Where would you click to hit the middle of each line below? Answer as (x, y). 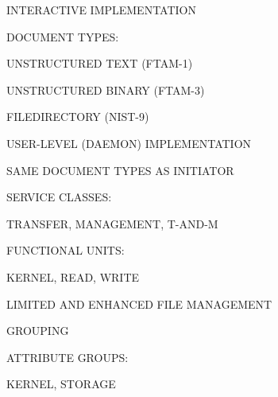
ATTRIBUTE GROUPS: (68, 357)
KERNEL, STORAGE (61, 384)
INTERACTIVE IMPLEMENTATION (101, 10)
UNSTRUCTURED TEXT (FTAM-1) (100, 63)
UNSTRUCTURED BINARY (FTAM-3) (106, 90)
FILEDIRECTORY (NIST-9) (78, 117)
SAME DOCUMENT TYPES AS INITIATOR (120, 170)
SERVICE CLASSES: (59, 197)
